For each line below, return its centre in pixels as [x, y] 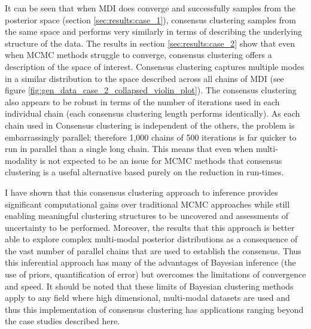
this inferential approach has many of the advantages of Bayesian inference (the [150, 262]
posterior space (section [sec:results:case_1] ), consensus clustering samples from [150, 19]
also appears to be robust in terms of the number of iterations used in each [142, 101]
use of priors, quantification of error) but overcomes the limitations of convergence [155, 274]
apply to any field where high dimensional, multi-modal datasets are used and [147, 298]
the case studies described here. [62, 321]
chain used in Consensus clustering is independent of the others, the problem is [150, 125]
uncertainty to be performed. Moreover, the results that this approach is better [150, 227]
